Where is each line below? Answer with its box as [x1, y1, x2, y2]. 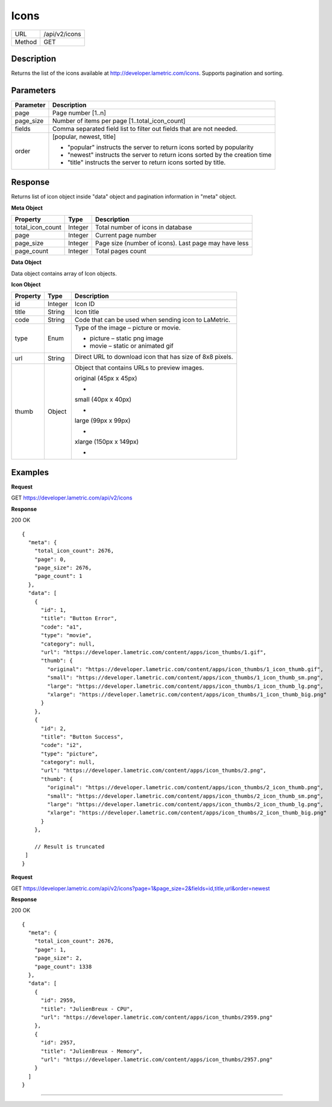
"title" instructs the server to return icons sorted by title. [67, 158, 226, 166]
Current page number [95, 231, 157, 240]
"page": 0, [34, 556, 67, 563]
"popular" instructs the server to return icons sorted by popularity [67, 143, 254, 151]
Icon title [74, 308, 99, 316]
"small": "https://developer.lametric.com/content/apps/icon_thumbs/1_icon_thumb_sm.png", [47, 674, 324, 681]
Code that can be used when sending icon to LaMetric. [74, 316, 231, 324]
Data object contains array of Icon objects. [11, 269, 117, 277]
